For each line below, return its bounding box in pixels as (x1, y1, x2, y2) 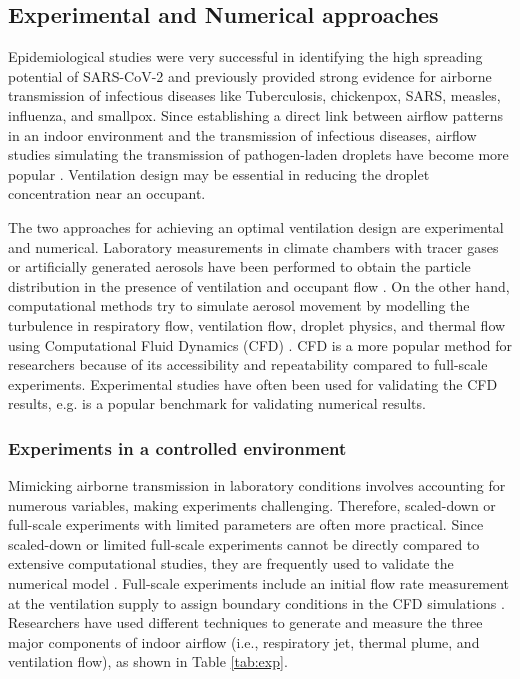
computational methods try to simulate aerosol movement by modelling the (8, 295, 470, 316)
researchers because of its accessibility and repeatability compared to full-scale (8, 354, 488, 375)
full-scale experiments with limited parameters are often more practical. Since (8, 514, 484, 535)
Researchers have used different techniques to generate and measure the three (8, 612, 483, 633)
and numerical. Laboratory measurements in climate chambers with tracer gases (8, 236, 499, 257)
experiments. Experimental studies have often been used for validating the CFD (8, 373, 498, 394)
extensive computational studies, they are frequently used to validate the (8, 553, 454, 574)
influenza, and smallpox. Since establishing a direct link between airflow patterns (8, 104, 504, 125)
